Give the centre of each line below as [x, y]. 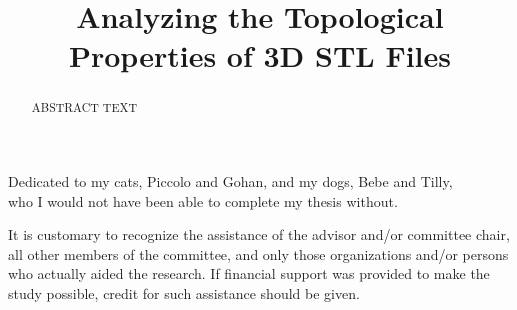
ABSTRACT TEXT [84, 107]
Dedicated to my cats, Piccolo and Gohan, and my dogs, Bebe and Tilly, [230, 181]
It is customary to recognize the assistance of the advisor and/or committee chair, [259, 234]
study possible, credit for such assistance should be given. [184, 292]
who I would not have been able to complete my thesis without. [203, 200]
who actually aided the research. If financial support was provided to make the [249, 273]
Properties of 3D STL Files [259, 55]
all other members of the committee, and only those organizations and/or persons [258, 253]
